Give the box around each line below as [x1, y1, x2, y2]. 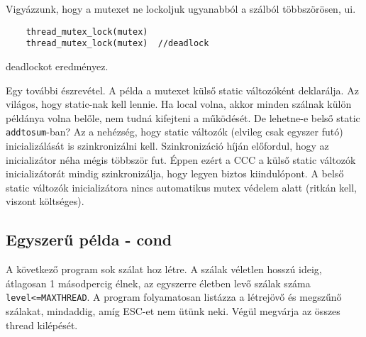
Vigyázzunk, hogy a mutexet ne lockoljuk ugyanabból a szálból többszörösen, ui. [6, 1, 356, 16]
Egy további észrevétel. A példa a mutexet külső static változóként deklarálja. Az [6, 82, 359, 97]
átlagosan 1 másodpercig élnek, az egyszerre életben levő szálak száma [6, 275, 311, 290]
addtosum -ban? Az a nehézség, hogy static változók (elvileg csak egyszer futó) [6, 124, 343, 139]
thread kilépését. [6, 317, 78, 332]
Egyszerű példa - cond [6, 228, 172, 250]
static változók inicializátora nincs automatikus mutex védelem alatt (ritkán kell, [6, 179, 357, 194]
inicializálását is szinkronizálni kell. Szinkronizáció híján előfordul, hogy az [6, 138, 329, 153]
